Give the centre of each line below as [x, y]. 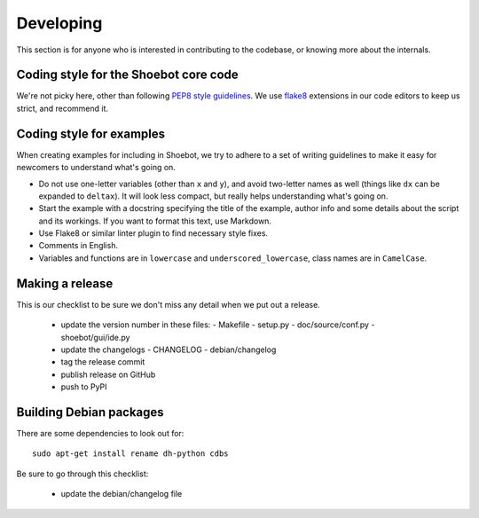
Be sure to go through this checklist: [82, 474]
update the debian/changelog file [122, 494]
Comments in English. [79, 246]
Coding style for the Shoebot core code [127, 75]
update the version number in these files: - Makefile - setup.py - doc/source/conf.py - [218, 325]
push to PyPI [84, 387]
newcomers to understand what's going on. [96, 168]
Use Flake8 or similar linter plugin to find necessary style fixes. [153, 233]
